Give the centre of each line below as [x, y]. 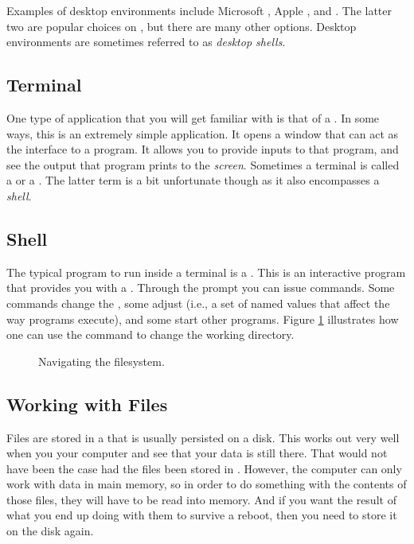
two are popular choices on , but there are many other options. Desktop [182, 26]
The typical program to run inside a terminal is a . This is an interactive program [206, 272]
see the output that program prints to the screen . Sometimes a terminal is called [203, 164]
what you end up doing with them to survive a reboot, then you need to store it [202, 515]
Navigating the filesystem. [102, 361]
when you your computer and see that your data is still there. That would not [197, 453]
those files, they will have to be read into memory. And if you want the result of [201, 499]
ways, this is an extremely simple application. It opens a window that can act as [203, 133]
